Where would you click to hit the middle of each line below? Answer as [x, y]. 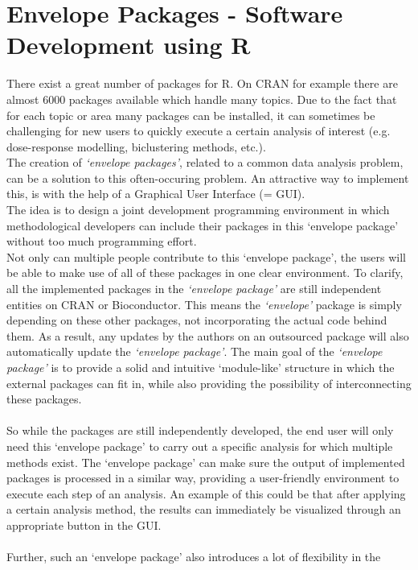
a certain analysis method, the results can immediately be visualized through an [204, 509]
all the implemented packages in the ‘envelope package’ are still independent [194, 289]
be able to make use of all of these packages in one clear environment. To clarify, [205, 273]
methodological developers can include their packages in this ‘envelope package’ [203, 225]
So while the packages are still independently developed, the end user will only [200, 430]
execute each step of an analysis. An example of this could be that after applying [206, 493]
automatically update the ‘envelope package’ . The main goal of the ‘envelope [195, 351]
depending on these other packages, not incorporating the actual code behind [197, 320]
